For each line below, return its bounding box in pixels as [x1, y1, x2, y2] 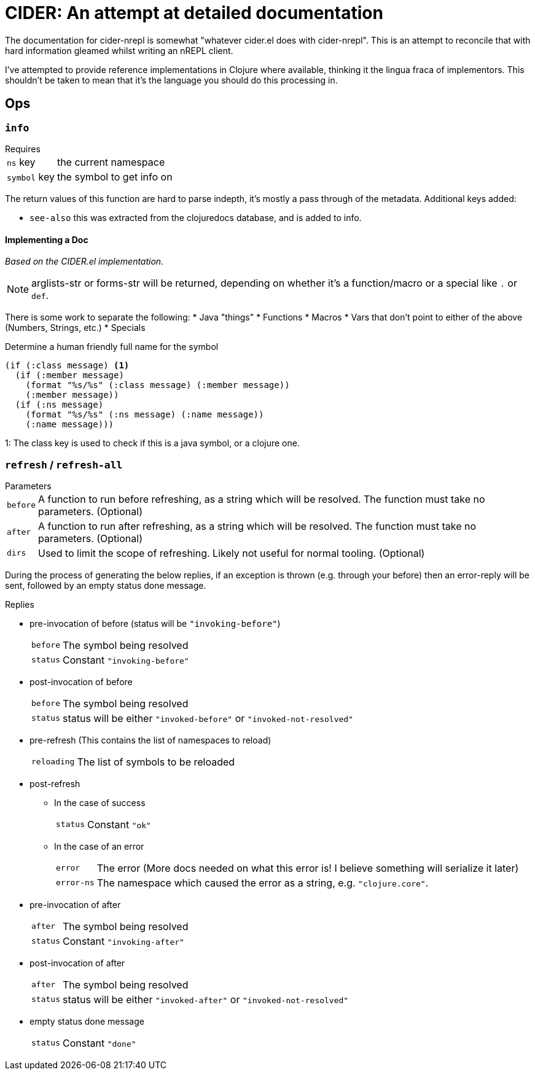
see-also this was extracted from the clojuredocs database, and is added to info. [29, 212, 362, 223]
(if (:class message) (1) [5, 360, 130, 371]
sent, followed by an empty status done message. [5, 580, 206, 591]
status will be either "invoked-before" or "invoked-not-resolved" [62, 712, 353, 724]
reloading [31, 757, 75, 767]
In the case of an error [54, 840, 144, 852]
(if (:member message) [15, 370, 124, 381]
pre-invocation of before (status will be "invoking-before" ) [29, 618, 281, 629]
